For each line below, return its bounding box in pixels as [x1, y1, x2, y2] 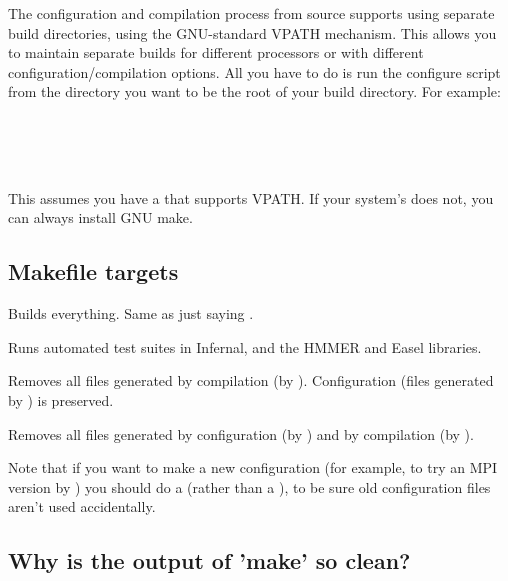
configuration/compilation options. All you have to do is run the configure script [8, 61, 501, 82]
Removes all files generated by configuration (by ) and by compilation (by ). [8, 423, 474, 444]
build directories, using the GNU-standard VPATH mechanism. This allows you [8, 22, 497, 43]
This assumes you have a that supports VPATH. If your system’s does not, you [8, 187, 494, 208]
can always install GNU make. [8, 207, 193, 228]
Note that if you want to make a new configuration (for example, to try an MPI [8, 457, 498, 478]
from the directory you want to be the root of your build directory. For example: [8, 81, 501, 102]
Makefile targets [8, 256, 179, 287]
